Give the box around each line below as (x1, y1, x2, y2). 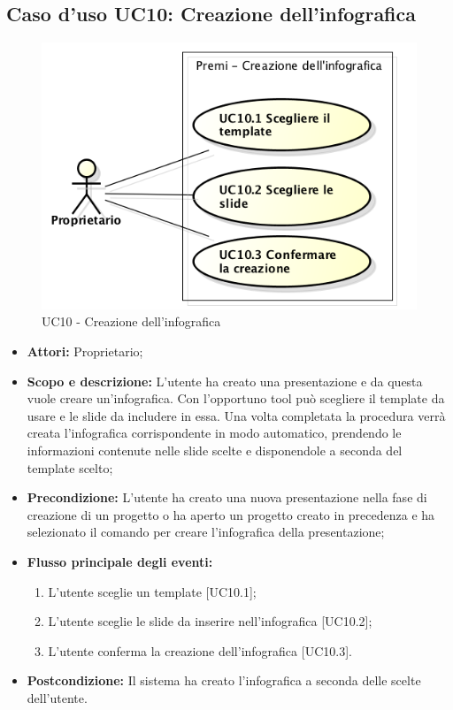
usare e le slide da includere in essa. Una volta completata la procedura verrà (27, 406, 446, 424)
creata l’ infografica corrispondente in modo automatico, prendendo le (27, 424, 402, 442)
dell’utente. (27, 688, 88, 706)
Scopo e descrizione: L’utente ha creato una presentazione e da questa (27, 371, 423, 390)
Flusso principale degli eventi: (27, 553, 213, 571)
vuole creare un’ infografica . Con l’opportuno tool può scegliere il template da (27, 389, 445, 408)
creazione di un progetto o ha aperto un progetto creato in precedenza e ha (27, 505, 435, 523)
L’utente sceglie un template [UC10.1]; (48, 582, 257, 600)
